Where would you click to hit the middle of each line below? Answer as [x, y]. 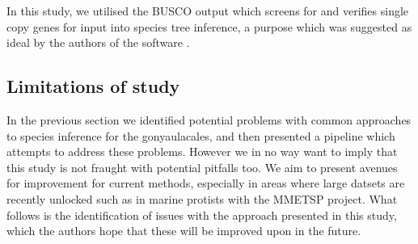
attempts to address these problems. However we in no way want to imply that [202, 151]
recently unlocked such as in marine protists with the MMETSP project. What [202, 198]
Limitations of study [93, 86]
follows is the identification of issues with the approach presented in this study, [202, 215]
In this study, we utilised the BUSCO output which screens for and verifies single [208, 11]
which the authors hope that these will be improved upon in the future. [184, 231]
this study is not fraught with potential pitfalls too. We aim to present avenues [202, 167]
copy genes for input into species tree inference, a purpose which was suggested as [209, 26]
